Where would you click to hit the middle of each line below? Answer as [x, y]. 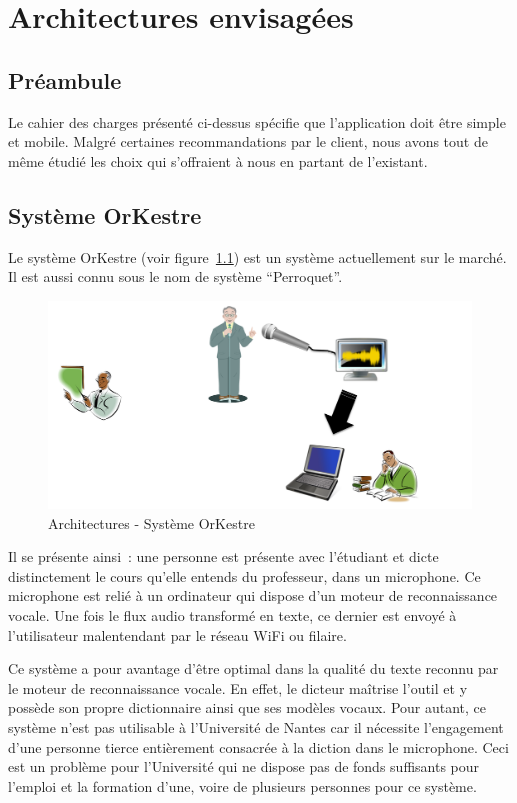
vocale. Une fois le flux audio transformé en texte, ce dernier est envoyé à [232, 614]
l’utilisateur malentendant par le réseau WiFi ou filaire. [177, 634]
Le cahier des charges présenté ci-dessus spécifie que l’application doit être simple [257, 121]
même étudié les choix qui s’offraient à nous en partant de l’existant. [218, 160]
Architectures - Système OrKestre [151, 522]
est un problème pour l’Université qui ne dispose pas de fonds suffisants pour [244, 766]
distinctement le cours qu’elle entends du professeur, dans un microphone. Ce [244, 575]
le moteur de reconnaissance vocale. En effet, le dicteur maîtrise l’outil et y [238, 687]
